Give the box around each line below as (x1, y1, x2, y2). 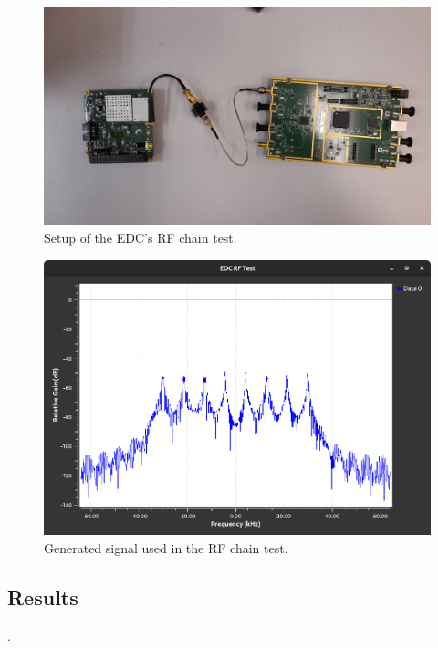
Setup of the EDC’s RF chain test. (44, 228, 237, 247)
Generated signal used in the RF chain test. (44, 538, 288, 558)
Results (7, 583, 78, 611)
